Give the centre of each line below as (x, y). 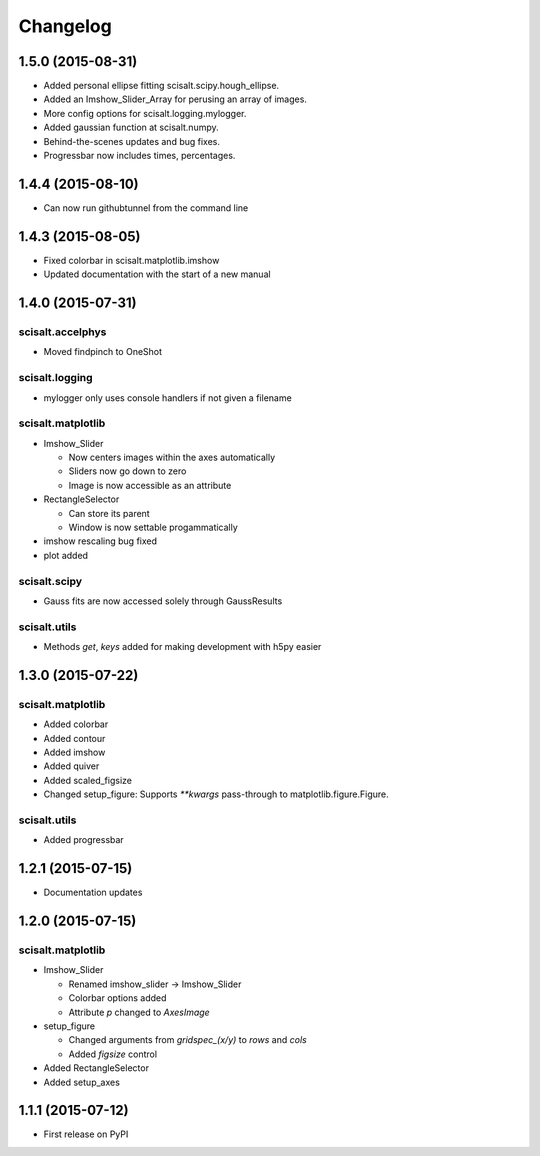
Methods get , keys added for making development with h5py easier (182, 647)
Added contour (74, 738)
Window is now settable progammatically (153, 527)
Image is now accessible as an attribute (150, 485)
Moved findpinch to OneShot (103, 352)
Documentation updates (93, 892)
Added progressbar (83, 840)
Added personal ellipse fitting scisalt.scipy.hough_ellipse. (161, 86)
